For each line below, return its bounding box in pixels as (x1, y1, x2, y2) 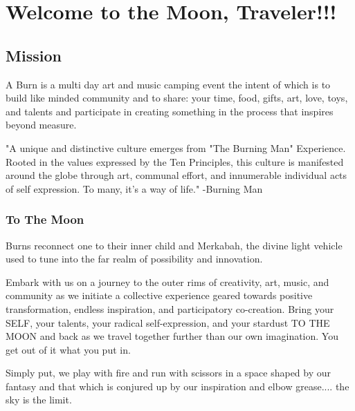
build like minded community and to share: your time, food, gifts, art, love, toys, (6, 90, 348, 105)
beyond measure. (6, 117, 77, 132)
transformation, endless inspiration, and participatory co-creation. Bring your (6, 301, 334, 316)
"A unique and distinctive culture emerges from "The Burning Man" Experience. (6, 140, 346, 155)
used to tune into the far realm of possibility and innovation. (6, 251, 263, 266)
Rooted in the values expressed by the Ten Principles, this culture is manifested (6, 154, 344, 169)
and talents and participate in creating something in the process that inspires (6, 104, 334, 118)
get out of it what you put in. (6, 342, 131, 356)
